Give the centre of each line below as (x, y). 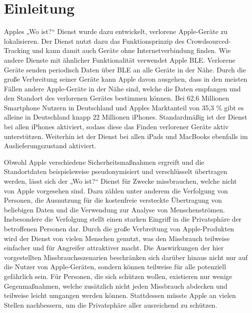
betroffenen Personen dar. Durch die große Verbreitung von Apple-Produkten (119, 228)
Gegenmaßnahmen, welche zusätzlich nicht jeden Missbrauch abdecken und (116, 286)
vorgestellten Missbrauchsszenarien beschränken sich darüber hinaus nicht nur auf (126, 257)
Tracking (17, 50)
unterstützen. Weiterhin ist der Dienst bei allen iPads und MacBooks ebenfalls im (126, 136)
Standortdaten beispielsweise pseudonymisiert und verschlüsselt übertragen (116, 171)
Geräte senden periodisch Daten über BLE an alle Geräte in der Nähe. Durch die (125, 69)
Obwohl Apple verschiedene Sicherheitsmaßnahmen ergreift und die (104, 162)
